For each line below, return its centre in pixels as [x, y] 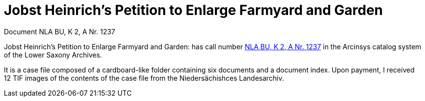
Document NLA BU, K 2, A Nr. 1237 [60, 31]
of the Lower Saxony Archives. [53, 55]
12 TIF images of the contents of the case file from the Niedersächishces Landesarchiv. [144, 78]
